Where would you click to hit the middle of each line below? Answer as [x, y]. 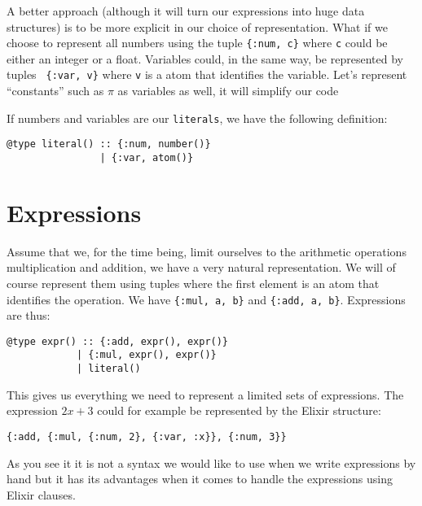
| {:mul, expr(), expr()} [146, 355]
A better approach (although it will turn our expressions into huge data [186, 11]
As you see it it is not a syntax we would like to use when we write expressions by [211, 462]
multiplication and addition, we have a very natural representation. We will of [201, 267]
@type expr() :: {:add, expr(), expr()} [118, 341]
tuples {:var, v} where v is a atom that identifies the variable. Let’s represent [207, 74]
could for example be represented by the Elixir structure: [239, 410]
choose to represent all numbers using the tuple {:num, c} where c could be [197, 43]
